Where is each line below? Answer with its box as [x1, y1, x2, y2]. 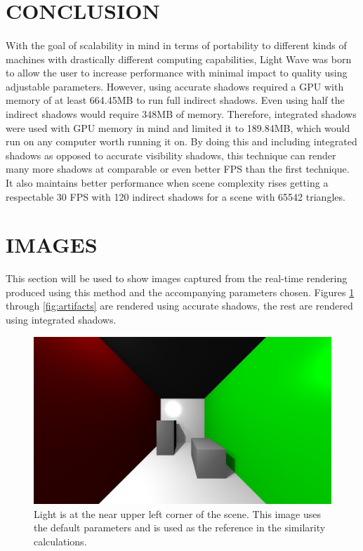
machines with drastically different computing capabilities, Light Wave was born [6, 51, 352, 66]
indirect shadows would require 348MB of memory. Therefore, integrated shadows [6, 106, 357, 121]
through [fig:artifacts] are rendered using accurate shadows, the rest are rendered [6, 298, 353, 313]
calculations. [34, 533, 87, 548]
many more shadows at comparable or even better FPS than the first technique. [6, 161, 350, 176]
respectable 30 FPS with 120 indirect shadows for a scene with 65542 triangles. [6, 189, 345, 204]
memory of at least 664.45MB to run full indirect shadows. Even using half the [6, 93, 345, 107]
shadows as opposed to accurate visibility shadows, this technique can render [6, 147, 336, 162]
